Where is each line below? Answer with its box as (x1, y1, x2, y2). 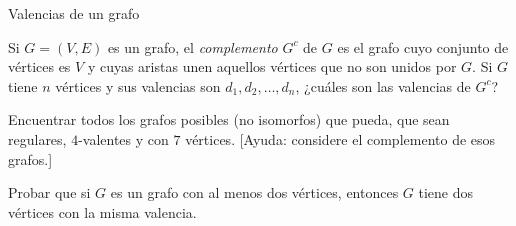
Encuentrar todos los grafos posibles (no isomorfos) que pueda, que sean (8, 109, 450, 130)
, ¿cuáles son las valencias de (295, 75, 471, 96)
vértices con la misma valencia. (8, 201, 197, 222)
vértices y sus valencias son (55, 75, 221, 96)
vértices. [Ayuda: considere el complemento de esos (185, 128, 496, 149)
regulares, (8, 128, 67, 149)
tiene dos (418, 182, 474, 203)
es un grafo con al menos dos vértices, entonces (110, 182, 399, 203)
